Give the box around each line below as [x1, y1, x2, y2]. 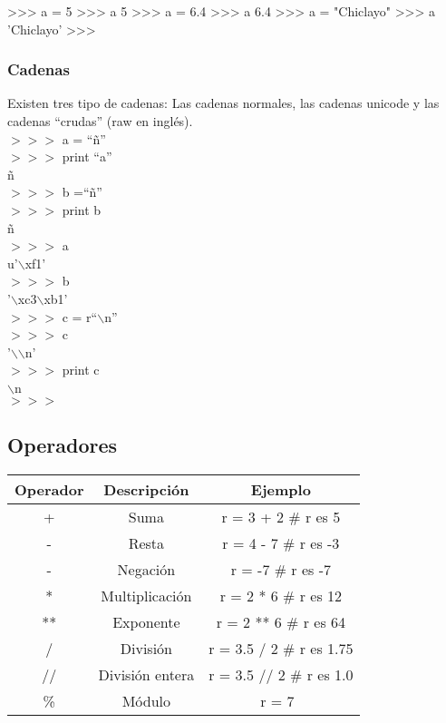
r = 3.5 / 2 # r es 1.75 [208, 637, 354, 659]
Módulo [121, 689, 171, 711]
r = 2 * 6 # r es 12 [219, 584, 343, 606]
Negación [117, 558, 176, 580]
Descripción [103, 478, 189, 500]
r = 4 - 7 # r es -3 [222, 532, 340, 553]
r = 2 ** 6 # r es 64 [216, 611, 346, 632]
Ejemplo [250, 478, 311, 500]
